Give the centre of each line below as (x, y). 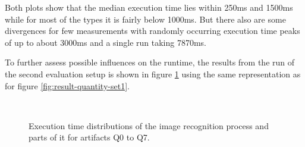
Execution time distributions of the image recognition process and (149, 125)
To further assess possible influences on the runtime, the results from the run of (150, 62)
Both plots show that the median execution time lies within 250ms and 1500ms (149, 7)
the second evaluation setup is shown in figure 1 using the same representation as (153, 73)
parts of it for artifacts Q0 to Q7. (89, 137)
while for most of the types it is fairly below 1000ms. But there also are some (145, 19)
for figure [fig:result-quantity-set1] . (67, 85)
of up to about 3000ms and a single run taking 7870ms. (106, 42)
